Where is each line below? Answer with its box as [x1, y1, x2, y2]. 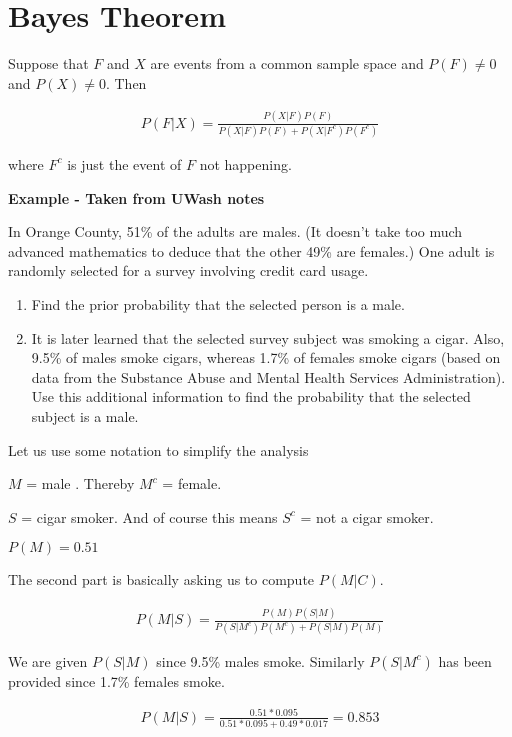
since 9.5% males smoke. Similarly [156, 650, 365, 671]
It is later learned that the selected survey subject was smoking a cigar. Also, [31, 327, 505, 348]
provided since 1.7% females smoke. [8, 670, 225, 691]
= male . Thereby [26, 473, 135, 494]
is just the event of [67, 153, 182, 174]
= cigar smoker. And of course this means [21, 506, 278, 527]
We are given [8, 650, 88, 671]
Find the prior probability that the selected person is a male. [31, 293, 405, 314]
